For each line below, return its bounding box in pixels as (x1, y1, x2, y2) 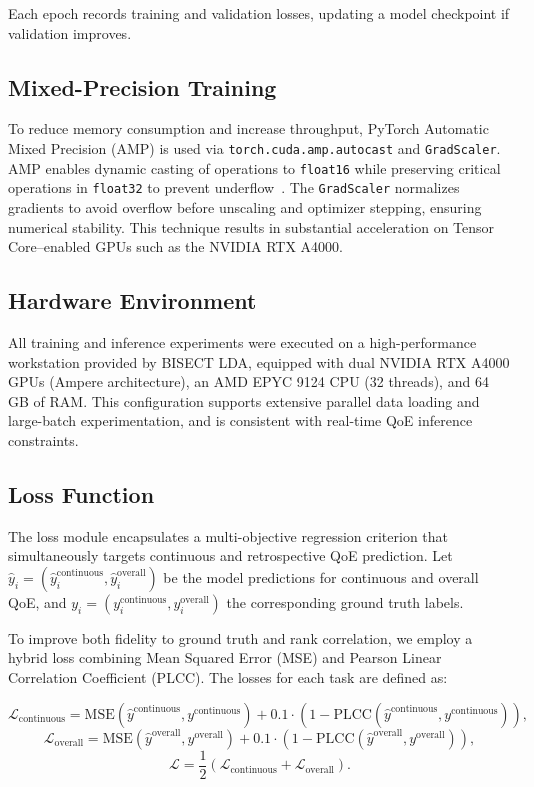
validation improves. (8, 22, 132, 43)
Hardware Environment (8, 285, 257, 316)
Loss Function (8, 478, 155, 509)
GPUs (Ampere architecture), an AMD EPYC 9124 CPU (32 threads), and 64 (8, 371, 489, 392)
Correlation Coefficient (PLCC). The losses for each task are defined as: (8, 667, 448, 688)
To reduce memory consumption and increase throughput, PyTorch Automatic (8, 118, 489, 139)
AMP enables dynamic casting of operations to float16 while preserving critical (8, 157, 501, 178)
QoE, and (8, 591, 67, 612)
